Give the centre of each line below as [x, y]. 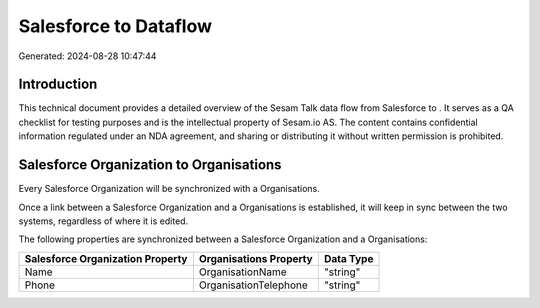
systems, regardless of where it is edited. [103, 221]
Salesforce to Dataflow [115, 26]
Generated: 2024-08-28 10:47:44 [87, 56]
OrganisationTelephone [253, 285]
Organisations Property [256, 258]
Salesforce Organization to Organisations [150, 165]
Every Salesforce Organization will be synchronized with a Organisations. [169, 189]
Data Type [348, 258]
